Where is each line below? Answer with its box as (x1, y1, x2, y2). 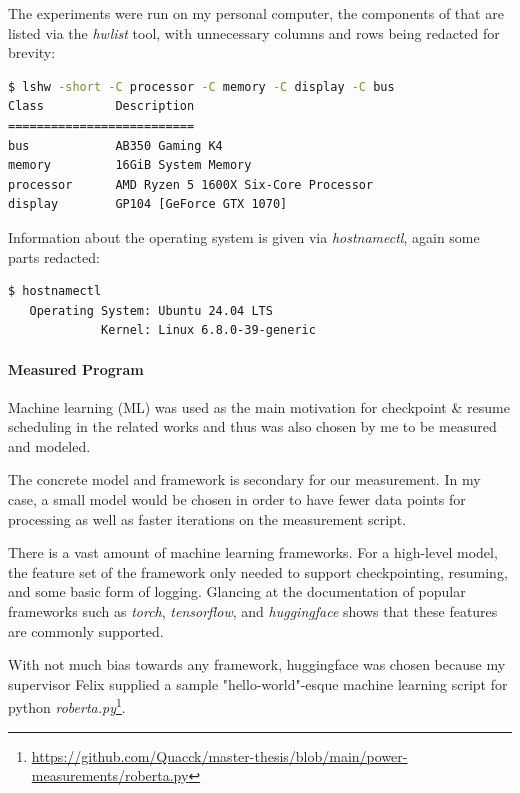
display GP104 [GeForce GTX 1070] (8, 197, 288, 212)
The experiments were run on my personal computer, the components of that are (8, 3, 504, 23)
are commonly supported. (8, 620, 164, 641)
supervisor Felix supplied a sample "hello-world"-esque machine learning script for (8, 673, 508, 694)
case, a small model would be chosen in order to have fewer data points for (8, 489, 466, 510)
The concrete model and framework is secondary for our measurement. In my (8, 469, 481, 490)
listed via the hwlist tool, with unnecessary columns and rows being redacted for (8, 22, 500, 43)
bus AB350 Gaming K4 (8, 138, 223, 153)
